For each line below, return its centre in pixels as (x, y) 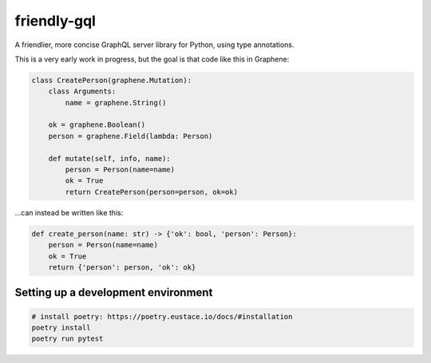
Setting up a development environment (114, 292)
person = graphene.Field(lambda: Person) (130, 136)
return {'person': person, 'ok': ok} (122, 267)
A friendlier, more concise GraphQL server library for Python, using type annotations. (154, 45)
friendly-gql (55, 21)
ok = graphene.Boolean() (97, 125)
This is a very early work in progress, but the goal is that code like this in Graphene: (152, 59)
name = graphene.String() (116, 103)
